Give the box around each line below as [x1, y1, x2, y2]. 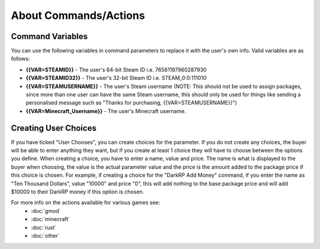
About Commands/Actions [11, 9, 145, 22]
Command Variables [11, 31, 88, 41]
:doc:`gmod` [31, 207, 61, 214]
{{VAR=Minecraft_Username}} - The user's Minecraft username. [25, 107, 186, 115]
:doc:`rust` [31, 224, 56, 231]
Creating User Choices [11, 123, 97, 133]
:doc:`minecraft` [31, 216, 71, 223]
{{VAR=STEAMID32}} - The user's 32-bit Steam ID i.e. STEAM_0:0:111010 [25, 75, 207, 82]
